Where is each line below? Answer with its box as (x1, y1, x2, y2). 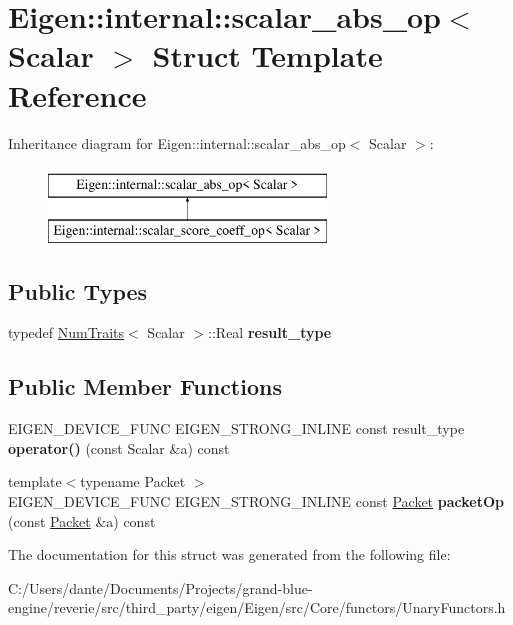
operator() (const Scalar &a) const (8, 437, 230, 458)
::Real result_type (208, 322, 332, 343)
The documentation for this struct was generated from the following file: (8, 544, 451, 565)
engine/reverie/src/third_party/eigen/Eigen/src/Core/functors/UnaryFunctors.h (8, 597, 506, 618)
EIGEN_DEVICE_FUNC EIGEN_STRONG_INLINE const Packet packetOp (8, 491, 504, 512)
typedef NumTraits (8, 322, 125, 343)
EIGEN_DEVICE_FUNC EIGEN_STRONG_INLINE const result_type (8, 418, 465, 439)
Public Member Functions (8, 371, 282, 402)
